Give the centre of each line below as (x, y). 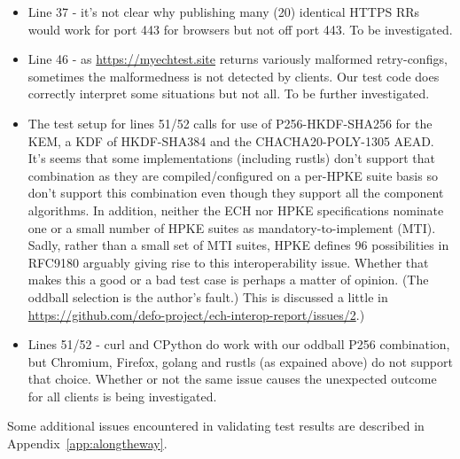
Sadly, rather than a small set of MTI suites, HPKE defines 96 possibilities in (238, 245)
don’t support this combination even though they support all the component (236, 193)
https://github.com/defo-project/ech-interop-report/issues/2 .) (196, 314)
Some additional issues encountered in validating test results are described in (216, 426)
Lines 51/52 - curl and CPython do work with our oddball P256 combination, (239, 344)
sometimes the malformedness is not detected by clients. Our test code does (234, 76)
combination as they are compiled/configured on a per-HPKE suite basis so (233, 175)
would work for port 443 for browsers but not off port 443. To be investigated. (240, 29)
